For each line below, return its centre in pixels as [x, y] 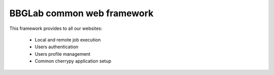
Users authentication [57, 47]
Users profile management [63, 54]
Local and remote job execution [68, 40]
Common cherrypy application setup [73, 61]
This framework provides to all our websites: [56, 28]
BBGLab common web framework [81, 13]
